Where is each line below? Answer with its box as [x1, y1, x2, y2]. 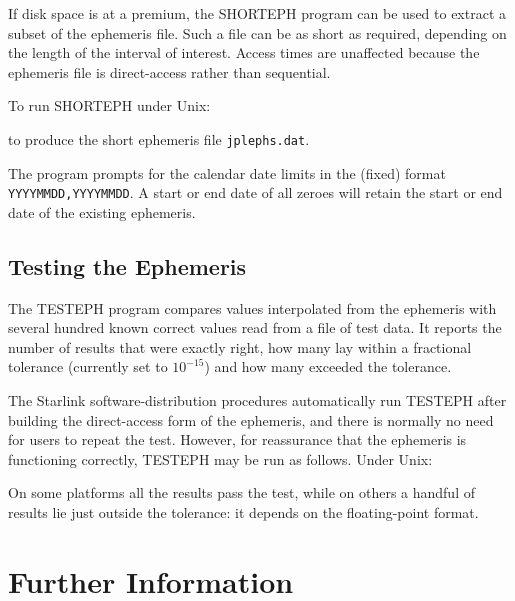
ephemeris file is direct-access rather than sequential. [8, 61, 331, 82]
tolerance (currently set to [8, 356, 168, 377]
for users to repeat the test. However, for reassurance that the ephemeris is [8, 429, 467, 450]
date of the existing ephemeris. [8, 201, 196, 222]
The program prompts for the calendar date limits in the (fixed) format [8, 162, 446, 183]
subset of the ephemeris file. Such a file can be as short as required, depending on [8, 22, 507, 43]
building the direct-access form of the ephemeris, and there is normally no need [8, 409, 494, 430]
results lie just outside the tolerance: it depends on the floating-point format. [8, 502, 479, 523]
